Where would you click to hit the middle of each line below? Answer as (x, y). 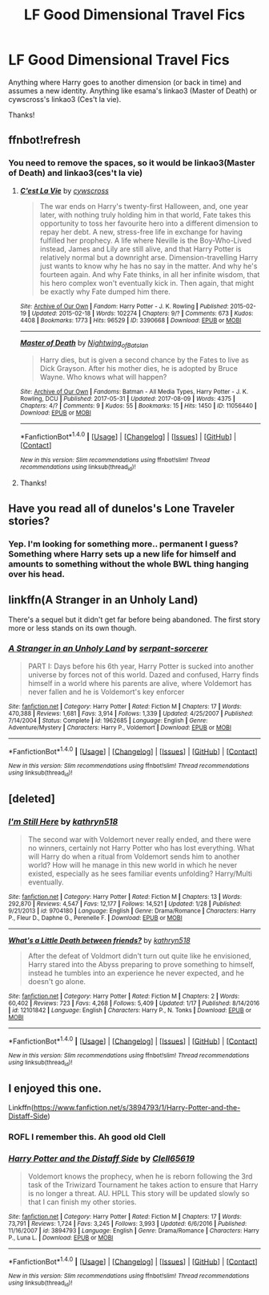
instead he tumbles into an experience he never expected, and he (136, 973)
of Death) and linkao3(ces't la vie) (76, 173)
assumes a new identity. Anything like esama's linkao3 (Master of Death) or (133, 91)
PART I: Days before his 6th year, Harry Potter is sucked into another (141, 666)
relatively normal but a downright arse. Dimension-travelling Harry (149, 257)
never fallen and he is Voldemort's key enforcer (106, 692)
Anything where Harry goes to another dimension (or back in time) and (125, 82)
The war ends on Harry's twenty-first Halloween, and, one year (144, 206)
